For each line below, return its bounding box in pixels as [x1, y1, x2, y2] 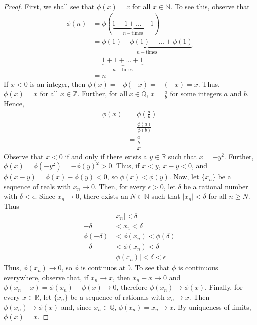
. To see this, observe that [170, 1, 250, 11]
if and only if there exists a [65, 151, 147, 161]
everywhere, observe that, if [4, 272, 88, 282]
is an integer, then [30, 78, 86, 89]
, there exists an [79, 191, 128, 201]
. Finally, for [204, 282, 243, 292]
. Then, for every [95, 181, 146, 191]
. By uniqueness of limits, [173, 301, 251, 312]
